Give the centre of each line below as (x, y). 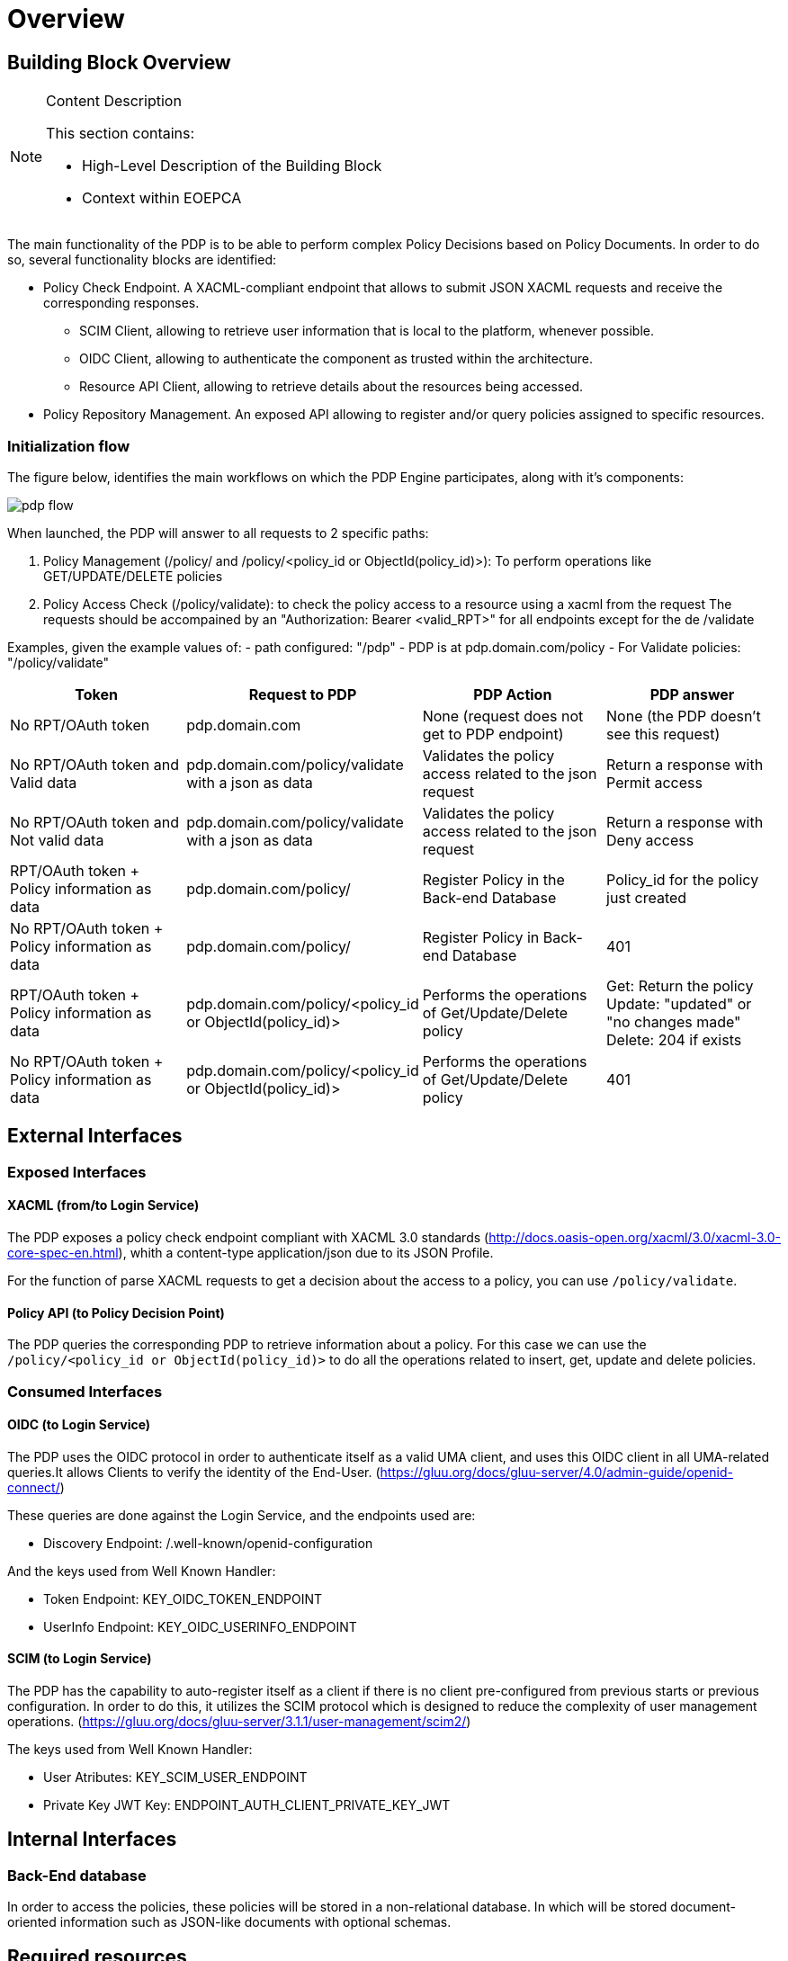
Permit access (654, 782)
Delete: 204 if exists (674, 1039)
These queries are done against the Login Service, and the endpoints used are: (242, 1515)
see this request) (663, 734)
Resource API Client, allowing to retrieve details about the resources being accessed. (331, 387)
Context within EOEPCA (162, 198)
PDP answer (692, 694)
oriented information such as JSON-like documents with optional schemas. (229, 1922)
